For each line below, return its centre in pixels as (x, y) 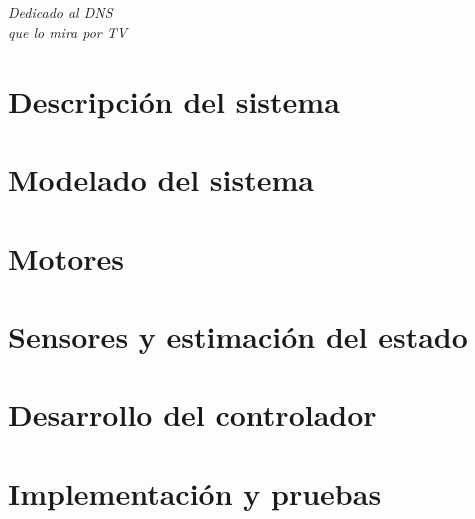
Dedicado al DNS (60, 12)
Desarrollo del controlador (192, 414)
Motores (66, 257)
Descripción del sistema (174, 100)
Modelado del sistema (161, 179)
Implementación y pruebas (195, 492)
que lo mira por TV (68, 31)
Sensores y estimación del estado (238, 335)
